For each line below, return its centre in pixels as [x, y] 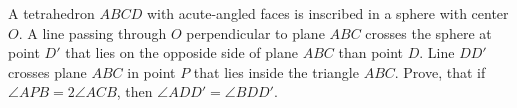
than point [371, 52]
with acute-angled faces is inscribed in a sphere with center [327, 13]
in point [151, 71]
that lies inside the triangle [276, 71]
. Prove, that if [440, 71]
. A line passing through [92, 32]
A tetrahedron [51, 13]
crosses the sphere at [428, 32]
